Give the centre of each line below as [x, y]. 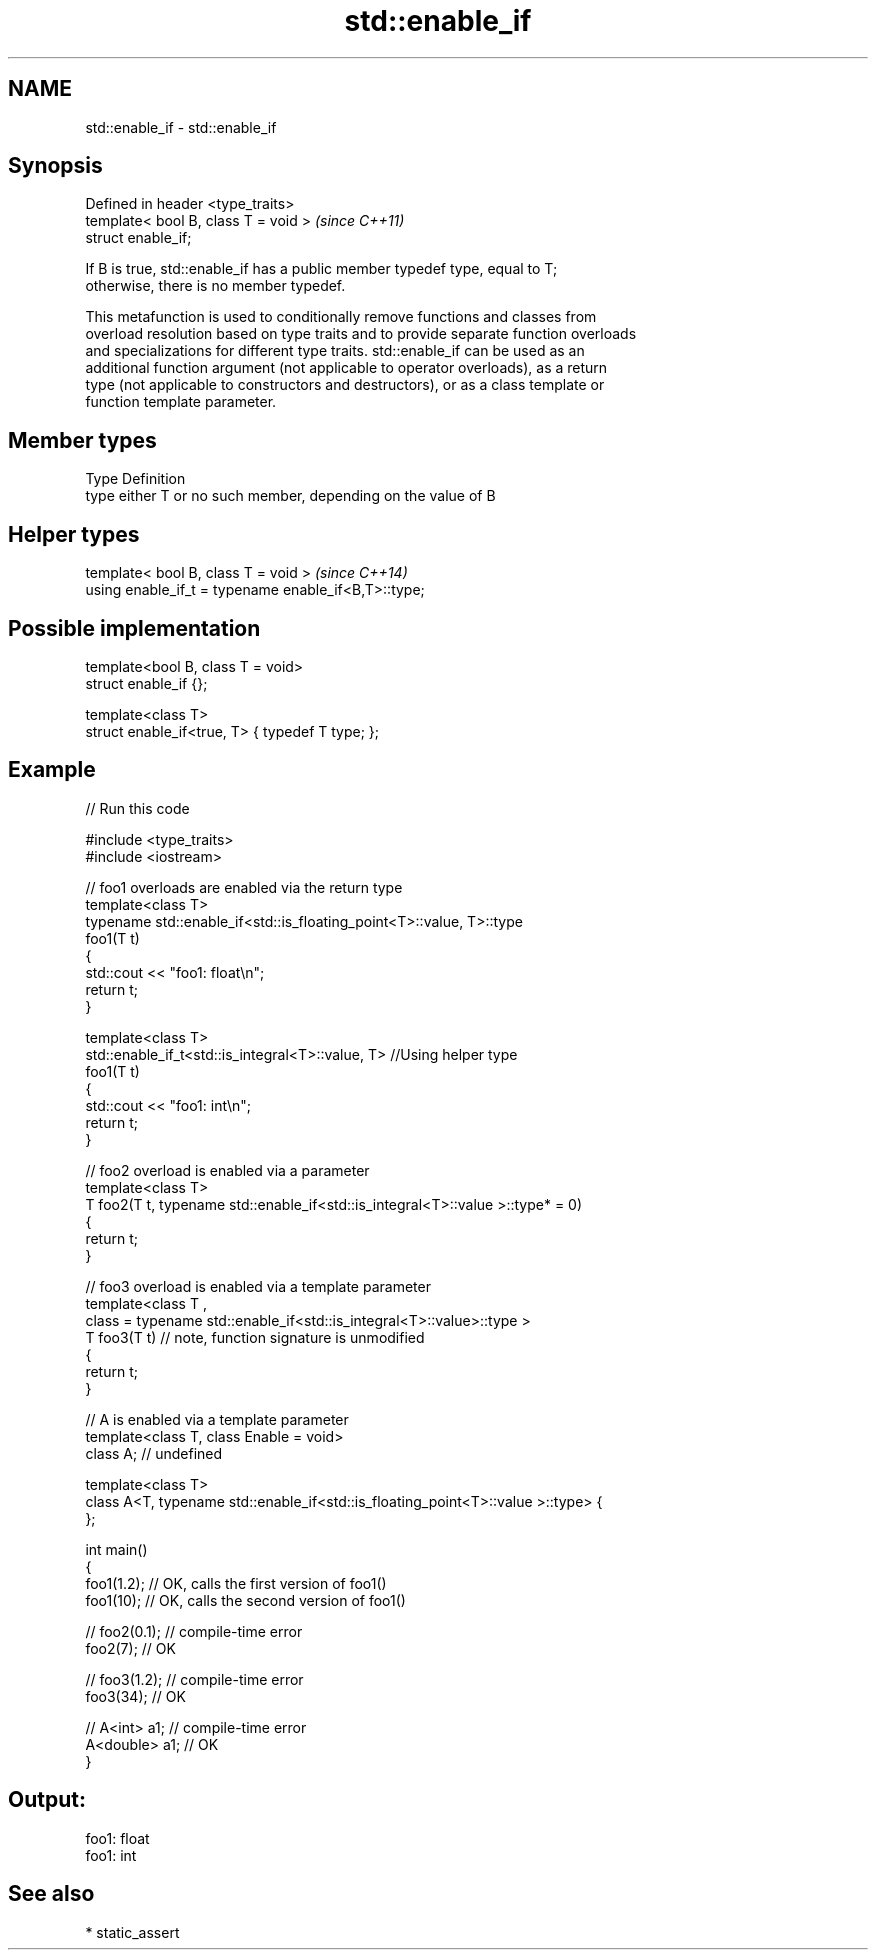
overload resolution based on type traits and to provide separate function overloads [361, 334]
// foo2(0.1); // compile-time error [194, 1631]
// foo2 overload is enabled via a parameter [227, 1170]
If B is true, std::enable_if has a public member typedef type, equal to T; [321, 269]
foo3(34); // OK [135, 1696]
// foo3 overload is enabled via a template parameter [258, 1286]
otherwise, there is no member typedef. [215, 286]
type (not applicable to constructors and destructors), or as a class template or [345, 385]
